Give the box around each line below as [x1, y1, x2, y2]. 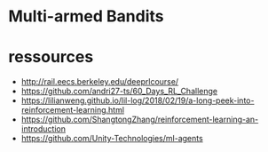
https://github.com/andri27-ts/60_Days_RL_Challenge [20, 86, 218, 97]
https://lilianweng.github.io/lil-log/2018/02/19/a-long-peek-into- [20, 95, 255, 106]
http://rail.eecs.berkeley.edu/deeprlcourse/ [20, 76, 179, 87]
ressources [8, 47, 94, 68]
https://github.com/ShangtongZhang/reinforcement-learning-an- [20, 114, 259, 125]
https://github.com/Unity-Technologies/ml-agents [20, 133, 203, 144]
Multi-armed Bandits [8, 6, 165, 27]
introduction [20, 124, 66, 134]
